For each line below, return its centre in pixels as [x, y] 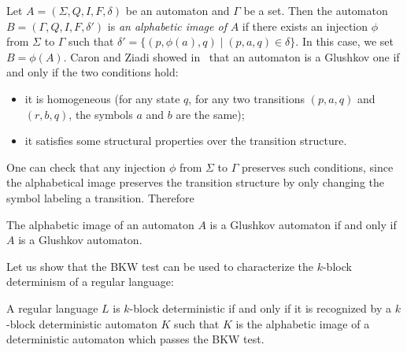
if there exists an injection [305, 26]
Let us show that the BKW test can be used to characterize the [160, 266]
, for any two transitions [246, 98]
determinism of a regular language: [90, 282]
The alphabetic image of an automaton [100, 224]
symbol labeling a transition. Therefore [100, 197]
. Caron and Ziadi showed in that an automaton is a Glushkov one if [231, 56]
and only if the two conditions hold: [92, 72]
